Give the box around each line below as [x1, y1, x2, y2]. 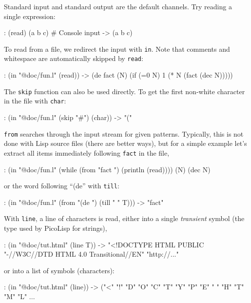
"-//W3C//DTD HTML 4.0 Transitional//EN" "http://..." [4, 249, 179, 259]
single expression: [4, 11, 56, 21]
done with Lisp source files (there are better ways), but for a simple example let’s [4, 138, 247, 148]
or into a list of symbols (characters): [4, 265, 115, 275]
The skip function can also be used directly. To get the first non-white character [4, 86, 245, 96]
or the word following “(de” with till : [4, 181, 119, 191]
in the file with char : [4, 96, 66, 106]
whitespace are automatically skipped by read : [4, 53, 143, 63]
